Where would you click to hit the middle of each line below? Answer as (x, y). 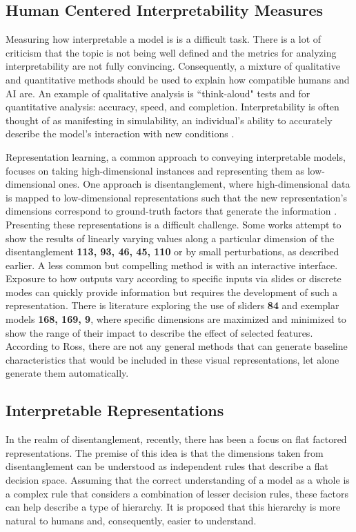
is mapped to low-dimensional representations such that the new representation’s (176, 197)
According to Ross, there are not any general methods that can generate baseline (177, 346)
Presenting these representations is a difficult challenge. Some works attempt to (174, 224)
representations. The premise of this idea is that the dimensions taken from (165, 452)
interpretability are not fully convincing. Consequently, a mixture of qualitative (173, 66)
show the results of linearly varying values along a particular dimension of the (170, 238)
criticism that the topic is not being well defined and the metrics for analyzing (171, 52)
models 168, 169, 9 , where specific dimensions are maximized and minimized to (176, 319)
